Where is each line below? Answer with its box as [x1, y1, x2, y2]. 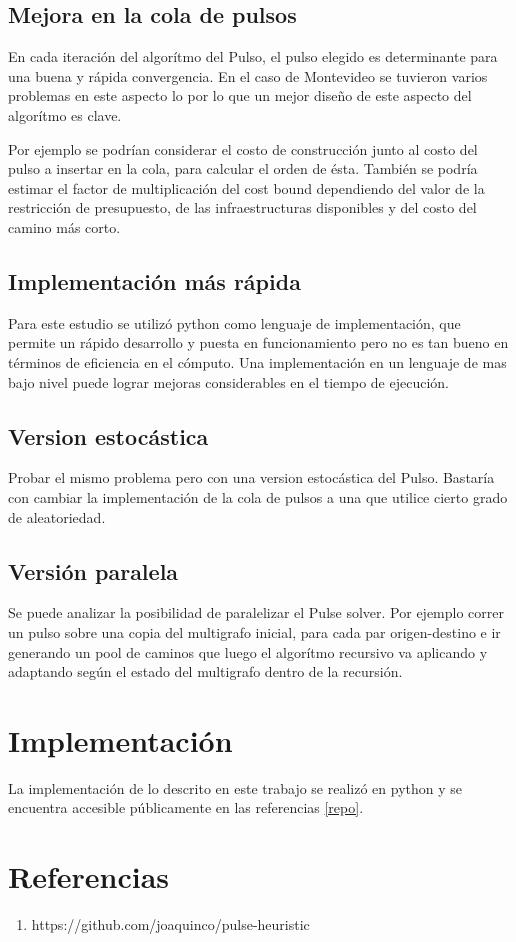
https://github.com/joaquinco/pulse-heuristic [31, 914, 310, 935]
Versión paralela [8, 555, 179, 586]
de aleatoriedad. [8, 506, 106, 527]
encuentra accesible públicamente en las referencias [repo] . [8, 797, 364, 818]
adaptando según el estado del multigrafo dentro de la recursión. [8, 661, 403, 682]
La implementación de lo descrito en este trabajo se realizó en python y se [8, 777, 463, 798]
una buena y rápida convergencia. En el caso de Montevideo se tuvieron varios [8, 65, 488, 86]
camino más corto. [8, 216, 121, 237]
